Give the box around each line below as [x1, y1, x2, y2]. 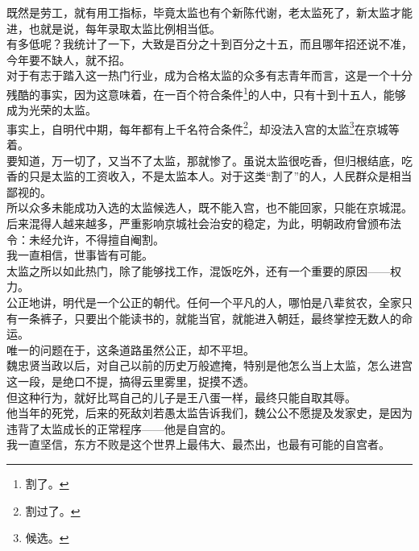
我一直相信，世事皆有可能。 [6, 246, 153, 263]
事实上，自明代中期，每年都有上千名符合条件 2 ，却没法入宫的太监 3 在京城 [6, 118, 388, 137]
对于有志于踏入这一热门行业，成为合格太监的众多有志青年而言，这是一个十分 [6, 67, 413, 84]
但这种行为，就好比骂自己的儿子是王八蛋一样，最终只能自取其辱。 [6, 388, 356, 405]
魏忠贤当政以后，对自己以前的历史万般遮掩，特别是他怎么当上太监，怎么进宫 [6, 357, 413, 374]
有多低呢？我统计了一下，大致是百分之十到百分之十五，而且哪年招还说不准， [6, 35, 413, 52]
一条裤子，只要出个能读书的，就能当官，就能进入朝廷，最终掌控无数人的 [17, 309, 401, 326]
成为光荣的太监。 [6, 101, 97, 118]
